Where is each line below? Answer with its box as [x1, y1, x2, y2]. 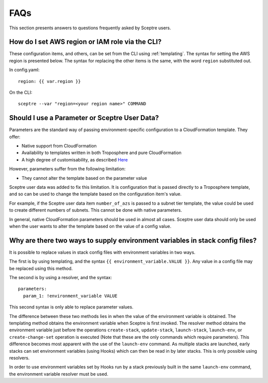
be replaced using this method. [9, 265, 73, 271]
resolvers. [9, 355, 30, 361]
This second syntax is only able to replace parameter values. [9, 304, 134, 310]
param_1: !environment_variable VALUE [23, 293, 118, 299]
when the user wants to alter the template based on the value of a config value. [9, 224, 171, 229]
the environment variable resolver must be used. [9, 371, 109, 377]
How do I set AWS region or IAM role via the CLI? [9, 38, 162, 46]
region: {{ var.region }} [18, 78, 81, 84]
